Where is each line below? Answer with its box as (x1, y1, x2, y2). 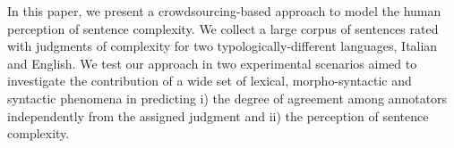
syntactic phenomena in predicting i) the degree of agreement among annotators (7, 88, 448, 107)
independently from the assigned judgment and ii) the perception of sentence (7, 106, 429, 125)
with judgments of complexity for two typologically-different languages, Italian (7, 37, 438, 55)
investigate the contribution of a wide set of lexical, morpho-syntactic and (7, 71, 412, 90)
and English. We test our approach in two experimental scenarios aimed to (7, 53, 417, 72)
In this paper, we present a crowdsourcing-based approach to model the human (7, 2, 441, 20)
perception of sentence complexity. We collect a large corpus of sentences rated (7, 19, 439, 37)
